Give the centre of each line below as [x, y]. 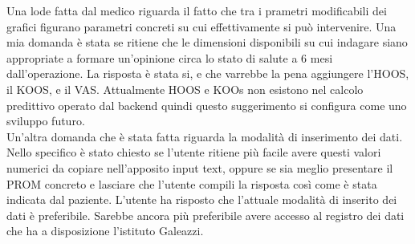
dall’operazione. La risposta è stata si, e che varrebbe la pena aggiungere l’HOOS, [208, 73]
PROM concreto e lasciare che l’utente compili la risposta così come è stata [192, 183]
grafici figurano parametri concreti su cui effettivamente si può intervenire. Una [201, 26]
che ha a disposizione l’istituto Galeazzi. [105, 231]
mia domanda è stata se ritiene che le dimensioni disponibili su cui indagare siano [207, 42]
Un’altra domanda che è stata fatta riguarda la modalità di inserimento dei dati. [205, 136]
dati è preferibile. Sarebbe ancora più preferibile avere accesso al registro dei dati [205, 215]
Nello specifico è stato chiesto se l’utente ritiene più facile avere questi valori [194, 152]
